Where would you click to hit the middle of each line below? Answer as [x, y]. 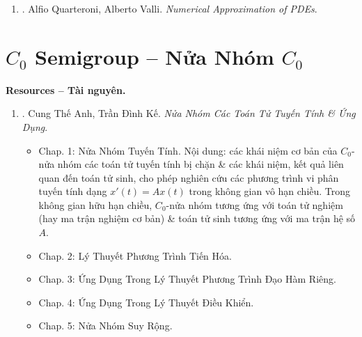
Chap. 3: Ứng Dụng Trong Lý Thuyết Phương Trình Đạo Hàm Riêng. [187, 279]
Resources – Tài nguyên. [66, 89]
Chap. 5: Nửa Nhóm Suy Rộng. [105, 326]
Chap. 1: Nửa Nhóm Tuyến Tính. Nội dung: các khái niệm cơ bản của [188, 150]
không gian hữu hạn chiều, [95, 204]
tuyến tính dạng [73, 191]
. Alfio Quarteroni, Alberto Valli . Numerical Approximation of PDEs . [170, 8]
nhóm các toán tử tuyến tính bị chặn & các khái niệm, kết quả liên [200, 164]
